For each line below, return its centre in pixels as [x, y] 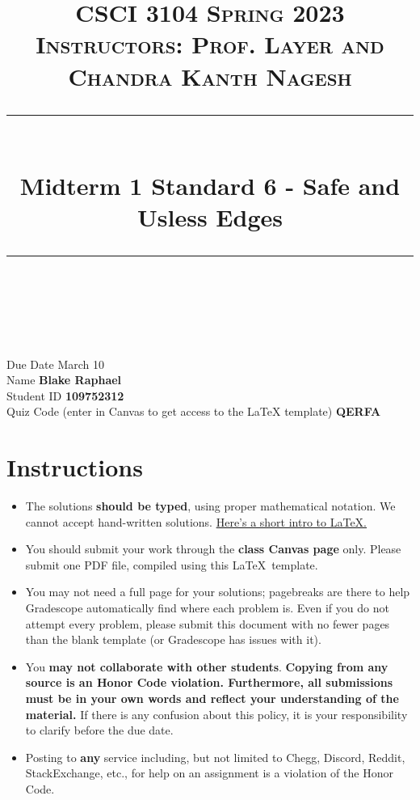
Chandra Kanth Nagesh [210, 76]
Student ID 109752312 [65, 395]
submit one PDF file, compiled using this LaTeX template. [172, 564]
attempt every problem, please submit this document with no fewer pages [208, 623]
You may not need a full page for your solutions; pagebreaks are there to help [218, 592]
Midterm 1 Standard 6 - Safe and [210, 185]
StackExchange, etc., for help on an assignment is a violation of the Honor [209, 773]
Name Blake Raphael [64, 380]
